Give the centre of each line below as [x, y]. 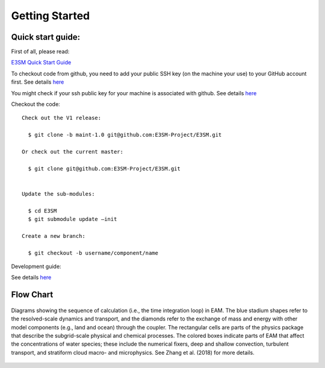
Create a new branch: [54, 236]
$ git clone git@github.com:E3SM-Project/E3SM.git [104, 168]
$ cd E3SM [42, 211]
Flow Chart [32, 295]
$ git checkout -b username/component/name [93, 253]
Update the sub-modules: [58, 194]
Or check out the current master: [73, 151]
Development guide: [36, 267]
